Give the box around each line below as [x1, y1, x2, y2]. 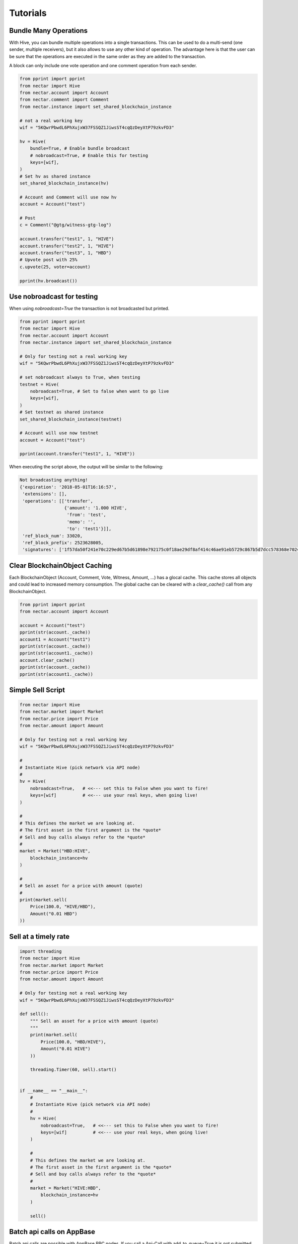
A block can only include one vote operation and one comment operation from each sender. [9, 63, 197, 69]
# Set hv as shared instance [19, 173, 91, 179]
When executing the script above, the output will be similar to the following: [9, 464, 163, 470]
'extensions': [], [22, 491, 67, 497]
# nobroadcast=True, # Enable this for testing [30, 152, 149, 158]
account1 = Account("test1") [19, 636, 91, 642]
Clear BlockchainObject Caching [9, 561, 112, 570]
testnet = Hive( [19, 381, 60, 387]
